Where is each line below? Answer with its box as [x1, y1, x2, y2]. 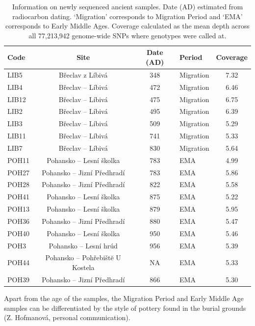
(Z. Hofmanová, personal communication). [4, 312, 130, 323]
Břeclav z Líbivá [59, 69, 108, 80]
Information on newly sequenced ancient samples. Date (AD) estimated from [12, 1, 243, 11]
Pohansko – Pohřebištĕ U [45, 252, 121, 263]
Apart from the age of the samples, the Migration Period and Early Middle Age [4, 293, 244, 303]
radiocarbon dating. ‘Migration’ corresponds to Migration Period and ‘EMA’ [12, 11, 243, 21]
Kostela [72, 262, 95, 272]
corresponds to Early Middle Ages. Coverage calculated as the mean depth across [5, 21, 250, 31]
